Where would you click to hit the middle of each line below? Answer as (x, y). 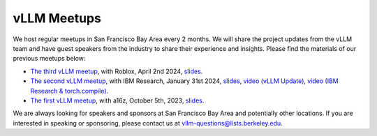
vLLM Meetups (57, 18)
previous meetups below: (49, 59)
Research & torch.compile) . (69, 91)
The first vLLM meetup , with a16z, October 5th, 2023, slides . (117, 100)
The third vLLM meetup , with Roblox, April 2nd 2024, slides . (117, 71)
